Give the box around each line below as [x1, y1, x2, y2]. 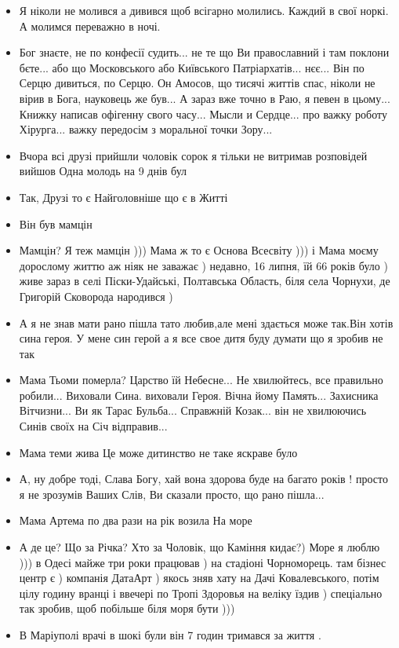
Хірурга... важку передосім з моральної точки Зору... [19, 121, 273, 137]
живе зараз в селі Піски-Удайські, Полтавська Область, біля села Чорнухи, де [19, 273, 390, 289]
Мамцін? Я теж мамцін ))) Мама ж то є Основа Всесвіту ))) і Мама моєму [19, 242, 379, 258]
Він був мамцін [19, 215, 92, 232]
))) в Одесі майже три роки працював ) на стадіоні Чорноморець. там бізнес [19, 554, 386, 570]
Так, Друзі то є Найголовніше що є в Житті [19, 189, 228, 205]
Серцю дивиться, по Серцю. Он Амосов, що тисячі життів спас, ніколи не [19, 75, 375, 91]
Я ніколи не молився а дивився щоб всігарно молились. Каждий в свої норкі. [19, 2, 389, 18]
